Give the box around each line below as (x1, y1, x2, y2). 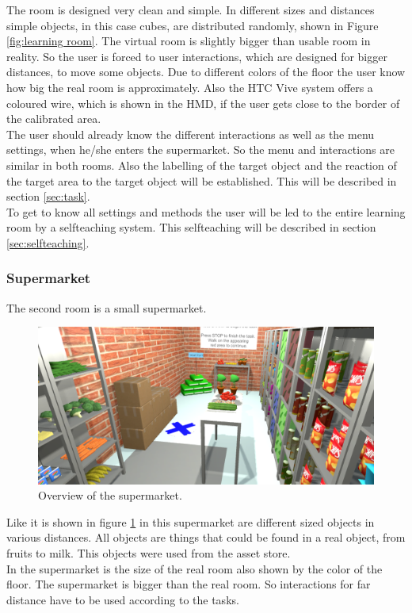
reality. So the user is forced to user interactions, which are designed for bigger (6, 48, 387, 64)
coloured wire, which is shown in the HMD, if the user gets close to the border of (6, 94, 400, 111)
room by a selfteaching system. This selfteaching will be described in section (6, 219, 376, 236)
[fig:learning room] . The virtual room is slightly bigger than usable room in (6, 33, 371, 49)
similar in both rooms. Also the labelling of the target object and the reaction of (6, 156, 397, 173)
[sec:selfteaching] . (6, 234, 90, 251)
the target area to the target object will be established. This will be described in (6, 172, 397, 189)
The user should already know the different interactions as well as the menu (6, 125, 375, 142)
